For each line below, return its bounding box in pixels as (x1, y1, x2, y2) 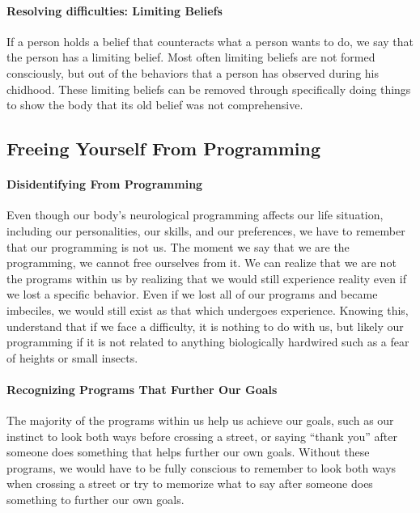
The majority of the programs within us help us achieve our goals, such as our (6, 412, 394, 429)
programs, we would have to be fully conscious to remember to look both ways (6, 459, 397, 476)
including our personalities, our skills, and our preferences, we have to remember (6, 222, 405, 239)
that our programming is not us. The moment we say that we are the (6, 238, 350, 255)
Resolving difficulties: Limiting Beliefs (6, 2, 223, 19)
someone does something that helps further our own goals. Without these (6, 443, 370, 460)
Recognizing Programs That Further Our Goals (6, 380, 278, 397)
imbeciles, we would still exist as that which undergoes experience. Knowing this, (6, 301, 409, 318)
